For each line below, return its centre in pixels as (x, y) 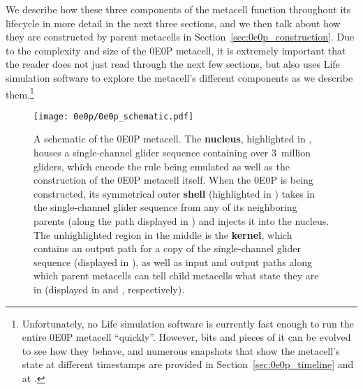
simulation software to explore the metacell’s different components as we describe (179, 77)
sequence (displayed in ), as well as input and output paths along (173, 262)
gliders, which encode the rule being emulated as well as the (162, 166)
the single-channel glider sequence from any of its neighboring (165, 207)
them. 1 (20, 93)
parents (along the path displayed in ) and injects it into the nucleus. (181, 221)
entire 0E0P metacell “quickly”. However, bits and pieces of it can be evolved (186, 337)
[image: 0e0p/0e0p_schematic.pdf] (114, 116)
